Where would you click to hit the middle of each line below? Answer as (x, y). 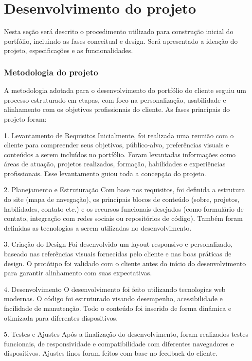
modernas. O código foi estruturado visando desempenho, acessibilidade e (113, 298)
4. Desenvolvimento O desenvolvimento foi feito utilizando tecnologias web (115, 289)
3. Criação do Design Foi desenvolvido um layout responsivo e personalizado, (118, 244)
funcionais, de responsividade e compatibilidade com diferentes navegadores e (119, 343)
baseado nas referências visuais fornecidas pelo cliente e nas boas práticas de (118, 254)
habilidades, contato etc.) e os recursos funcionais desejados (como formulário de (124, 208)
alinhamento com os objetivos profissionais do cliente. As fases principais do (117, 109)
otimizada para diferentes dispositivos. (61, 317)
